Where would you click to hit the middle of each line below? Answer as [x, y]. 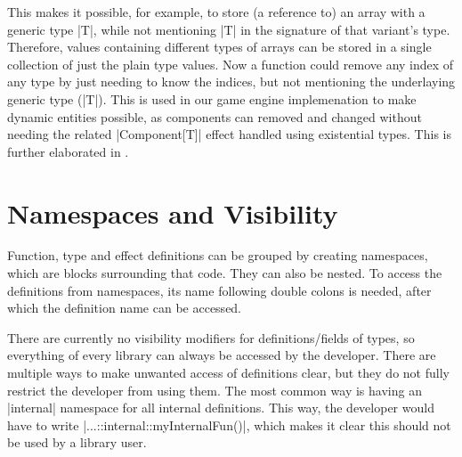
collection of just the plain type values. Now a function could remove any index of [231, 64]
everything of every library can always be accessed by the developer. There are [222, 355]
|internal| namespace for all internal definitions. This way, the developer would [221, 408]
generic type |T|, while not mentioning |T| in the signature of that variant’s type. [229, 29]
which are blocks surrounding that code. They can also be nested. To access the [225, 273]
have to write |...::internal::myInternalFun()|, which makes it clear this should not [229, 424]
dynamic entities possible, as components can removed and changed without [215, 116]
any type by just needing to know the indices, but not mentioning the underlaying [231, 82]
